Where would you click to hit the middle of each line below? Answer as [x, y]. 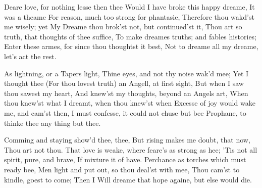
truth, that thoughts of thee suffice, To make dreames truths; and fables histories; [130, 36]
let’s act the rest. [30, 56]
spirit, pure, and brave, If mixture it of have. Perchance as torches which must [125, 159]
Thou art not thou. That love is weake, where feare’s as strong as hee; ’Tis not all [131, 149]
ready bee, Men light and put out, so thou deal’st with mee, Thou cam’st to [122, 169]
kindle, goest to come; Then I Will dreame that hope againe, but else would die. [128, 179]
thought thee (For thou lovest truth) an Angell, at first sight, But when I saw [124, 83]
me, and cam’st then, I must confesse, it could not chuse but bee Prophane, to [125, 112]
